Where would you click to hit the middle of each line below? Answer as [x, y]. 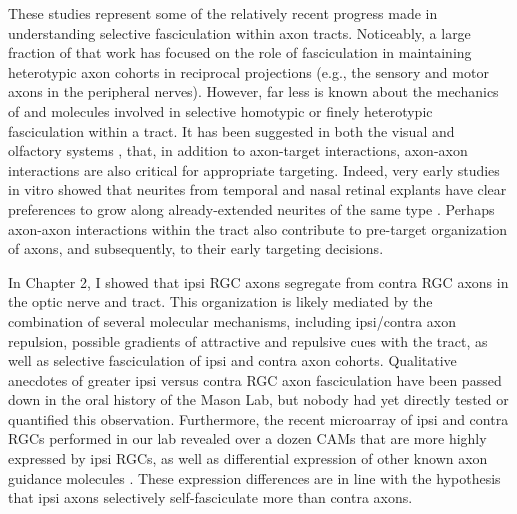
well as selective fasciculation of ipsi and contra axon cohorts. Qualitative [232, 360]
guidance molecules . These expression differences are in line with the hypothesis [254, 477]
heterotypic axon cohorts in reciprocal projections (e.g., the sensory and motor [248, 71]
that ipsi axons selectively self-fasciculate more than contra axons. [210, 497]
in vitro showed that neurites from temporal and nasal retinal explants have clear [257, 189]
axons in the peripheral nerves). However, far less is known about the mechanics [253, 91]
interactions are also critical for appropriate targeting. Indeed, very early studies [254, 169]
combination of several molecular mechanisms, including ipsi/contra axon [232, 320]
